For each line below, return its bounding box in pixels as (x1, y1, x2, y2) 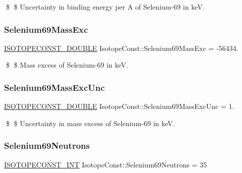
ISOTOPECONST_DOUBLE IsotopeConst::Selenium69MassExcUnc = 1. (4, 101, 234, 111)
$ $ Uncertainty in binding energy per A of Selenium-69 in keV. (6, 2, 205, 12)
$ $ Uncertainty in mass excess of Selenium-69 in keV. (6, 118, 175, 128)
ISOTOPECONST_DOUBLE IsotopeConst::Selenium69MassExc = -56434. (4, 42, 238, 53)
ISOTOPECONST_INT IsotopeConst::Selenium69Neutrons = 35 (4, 159, 207, 169)
